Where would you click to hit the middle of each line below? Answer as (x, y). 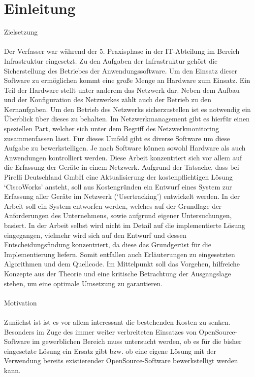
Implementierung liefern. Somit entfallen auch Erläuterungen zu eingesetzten (120, 254)
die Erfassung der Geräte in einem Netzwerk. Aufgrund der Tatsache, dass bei (122, 167)
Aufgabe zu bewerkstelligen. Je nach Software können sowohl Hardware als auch (125, 148)
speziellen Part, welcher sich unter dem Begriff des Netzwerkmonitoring (112, 129)
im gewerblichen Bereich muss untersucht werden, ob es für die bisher (137, 341)
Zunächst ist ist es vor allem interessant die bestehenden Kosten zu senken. (117, 321)
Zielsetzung (21, 32)
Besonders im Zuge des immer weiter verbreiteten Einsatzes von (100, 331)
